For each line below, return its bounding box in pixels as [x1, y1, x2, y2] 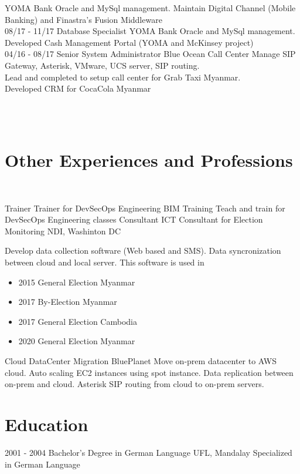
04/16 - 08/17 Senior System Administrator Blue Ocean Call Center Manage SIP [5, 48, 296, 60]
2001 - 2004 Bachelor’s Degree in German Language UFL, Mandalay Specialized [5, 446, 292, 458]
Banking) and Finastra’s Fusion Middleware [5, 13, 162, 25]
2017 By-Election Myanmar [18, 295, 117, 308]
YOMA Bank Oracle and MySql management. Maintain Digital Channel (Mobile [5, 2, 296, 14]
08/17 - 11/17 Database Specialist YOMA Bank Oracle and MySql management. [5, 25, 295, 37]
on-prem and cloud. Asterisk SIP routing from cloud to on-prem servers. [5, 378, 264, 390]
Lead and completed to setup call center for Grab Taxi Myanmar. [5, 70, 241, 83]
